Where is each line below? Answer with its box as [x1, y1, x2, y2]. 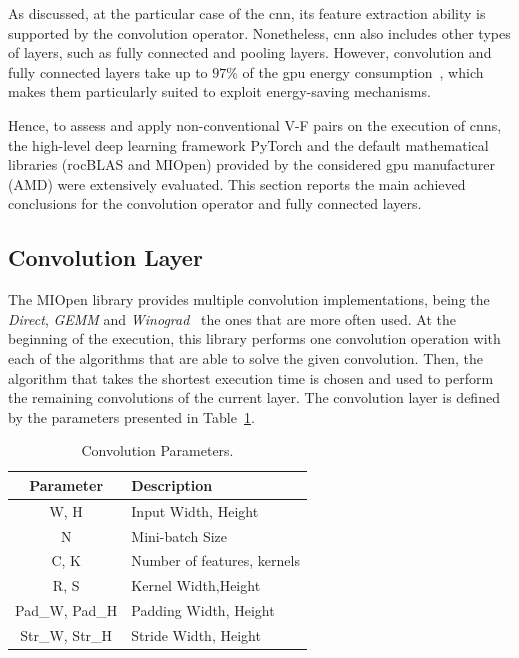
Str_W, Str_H [20, 624, 113, 645]
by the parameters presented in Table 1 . [8, 406, 255, 427]
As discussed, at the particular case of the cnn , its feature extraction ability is [8, 3, 486, 23]
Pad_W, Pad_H [15, 600, 118, 621]
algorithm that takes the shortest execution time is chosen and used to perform [8, 367, 494, 388]
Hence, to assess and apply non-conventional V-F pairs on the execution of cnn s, [8, 114, 502, 135]
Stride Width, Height [131, 624, 261, 645]
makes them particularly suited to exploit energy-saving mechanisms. [8, 81, 431, 102]
